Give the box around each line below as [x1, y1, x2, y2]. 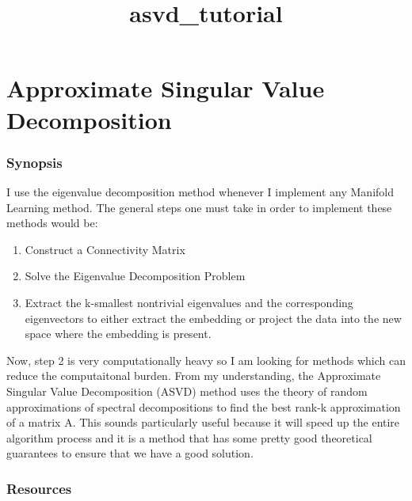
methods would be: [6, 214, 98, 231]
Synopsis [6, 152, 63, 172]
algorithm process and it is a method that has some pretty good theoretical [6, 429, 372, 446]
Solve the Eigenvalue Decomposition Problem [25, 268, 246, 284]
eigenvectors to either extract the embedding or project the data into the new [25, 309, 402, 326]
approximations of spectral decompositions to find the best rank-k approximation [6, 398, 401, 415]
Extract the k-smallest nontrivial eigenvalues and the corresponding [25, 294, 353, 310]
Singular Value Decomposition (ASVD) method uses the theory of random [6, 382, 368, 399]
